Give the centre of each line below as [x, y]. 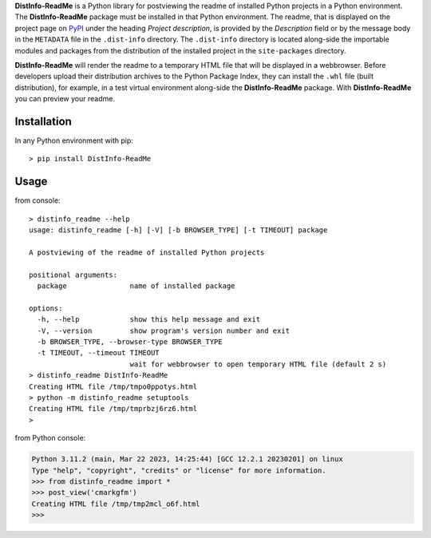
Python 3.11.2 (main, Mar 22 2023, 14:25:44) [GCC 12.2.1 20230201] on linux [187, 459]
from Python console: [50, 438]
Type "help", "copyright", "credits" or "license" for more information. [179, 470]
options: [46, 308]
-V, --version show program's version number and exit [164, 330]
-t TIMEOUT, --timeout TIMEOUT [98, 353]
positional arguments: [73, 275]
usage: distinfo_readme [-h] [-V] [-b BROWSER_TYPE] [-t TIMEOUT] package [178, 230]
